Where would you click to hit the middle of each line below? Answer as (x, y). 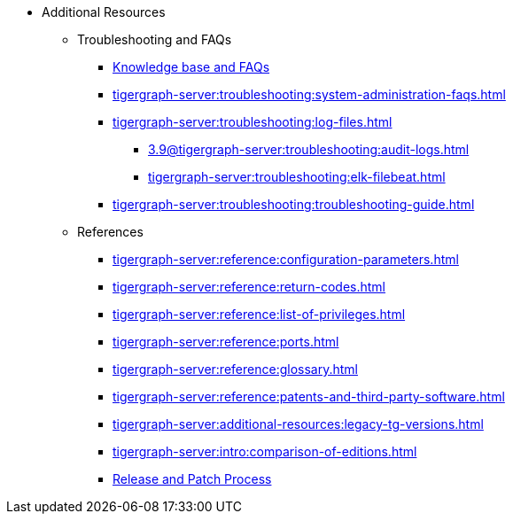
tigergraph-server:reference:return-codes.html (249, 287)
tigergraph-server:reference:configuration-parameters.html (286, 259)
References (110, 232)
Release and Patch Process (192, 479)
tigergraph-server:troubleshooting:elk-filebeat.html (297, 177)
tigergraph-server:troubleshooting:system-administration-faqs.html (309, 94)
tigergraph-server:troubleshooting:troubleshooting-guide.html (294, 204)
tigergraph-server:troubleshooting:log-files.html (253, 122)
